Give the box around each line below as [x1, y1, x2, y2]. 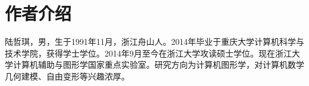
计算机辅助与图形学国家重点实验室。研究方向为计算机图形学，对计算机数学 [12, 58, 304, 71]
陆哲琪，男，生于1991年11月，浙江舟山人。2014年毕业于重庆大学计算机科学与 [5, 35, 304, 48]
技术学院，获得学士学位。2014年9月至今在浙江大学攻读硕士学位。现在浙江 [5, 47, 292, 59]
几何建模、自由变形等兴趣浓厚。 [5, 70, 130, 82]
